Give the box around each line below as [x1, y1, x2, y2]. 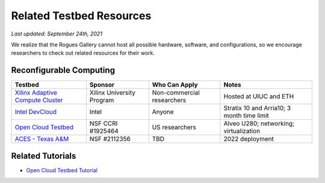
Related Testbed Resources [11, 9, 152, 22]
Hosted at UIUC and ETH [223, 92, 294, 101]
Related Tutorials [11, 150, 76, 161]
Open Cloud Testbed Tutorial [26, 166, 97, 174]
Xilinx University [89, 88, 135, 97]
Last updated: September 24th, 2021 [11, 30, 102, 37]
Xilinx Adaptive [14, 88, 57, 97]
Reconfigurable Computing [11, 65, 116, 75]
